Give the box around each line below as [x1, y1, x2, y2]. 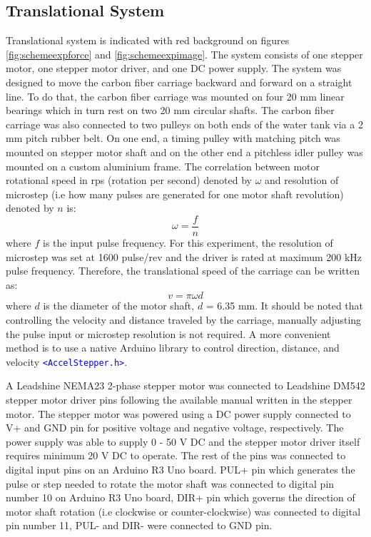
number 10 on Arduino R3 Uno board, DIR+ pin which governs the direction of [6, 490, 355, 505]
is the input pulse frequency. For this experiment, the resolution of [43, 235, 333, 250]
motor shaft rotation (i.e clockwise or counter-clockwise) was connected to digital [6, 503, 361, 518]
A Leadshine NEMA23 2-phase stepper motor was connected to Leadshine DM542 [6, 378, 365, 393]
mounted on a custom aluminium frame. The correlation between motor [6, 158, 320, 173]
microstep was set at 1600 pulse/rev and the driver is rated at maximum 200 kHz [6, 249, 362, 264]
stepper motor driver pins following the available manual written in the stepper [6, 392, 352, 406]
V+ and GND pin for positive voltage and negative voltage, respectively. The [6, 420, 344, 435]
